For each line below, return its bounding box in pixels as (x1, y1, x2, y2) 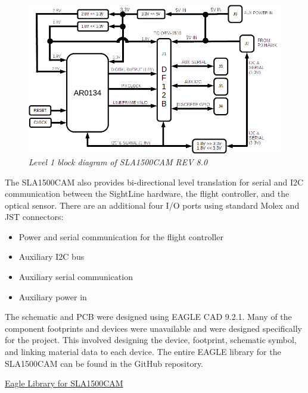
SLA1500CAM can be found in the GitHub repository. (5, 357, 204, 369)
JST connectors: (5, 210, 64, 223)
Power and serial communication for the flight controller (18, 230, 223, 243)
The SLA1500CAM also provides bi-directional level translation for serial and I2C (5, 175, 304, 188)
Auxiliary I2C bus (18, 250, 85, 263)
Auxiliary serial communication (18, 271, 133, 283)
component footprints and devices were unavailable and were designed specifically (5, 322, 302, 334)
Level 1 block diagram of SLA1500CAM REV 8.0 (29, 155, 208, 168)
